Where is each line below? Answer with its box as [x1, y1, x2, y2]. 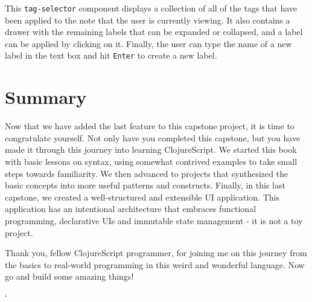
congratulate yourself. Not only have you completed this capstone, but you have [5, 131, 301, 144]
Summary [5, 85, 87, 109]
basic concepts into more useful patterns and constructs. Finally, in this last [5, 179, 285, 191]
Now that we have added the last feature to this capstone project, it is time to [5, 120, 294, 132]
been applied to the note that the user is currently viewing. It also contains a [5, 13, 290, 26]
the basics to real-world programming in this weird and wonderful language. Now [5, 258, 305, 271]
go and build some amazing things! [5, 270, 134, 283]
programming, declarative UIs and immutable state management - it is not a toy [5, 214, 303, 226]
